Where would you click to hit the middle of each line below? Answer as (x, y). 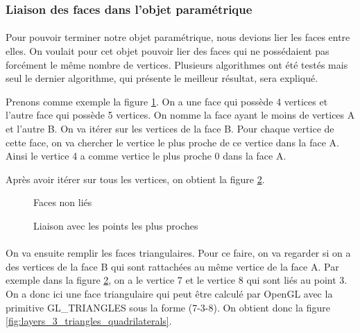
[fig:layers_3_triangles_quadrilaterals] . (89, 321)
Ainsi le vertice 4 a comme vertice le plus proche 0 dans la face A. (146, 156)
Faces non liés (63, 202)
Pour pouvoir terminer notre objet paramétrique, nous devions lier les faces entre (178, 37)
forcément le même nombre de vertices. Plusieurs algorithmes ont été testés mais (177, 64)
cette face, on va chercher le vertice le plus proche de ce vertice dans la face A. (172, 142)
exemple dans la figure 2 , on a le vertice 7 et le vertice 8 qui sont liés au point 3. (177, 280)
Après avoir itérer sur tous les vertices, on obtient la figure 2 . (135, 179)
